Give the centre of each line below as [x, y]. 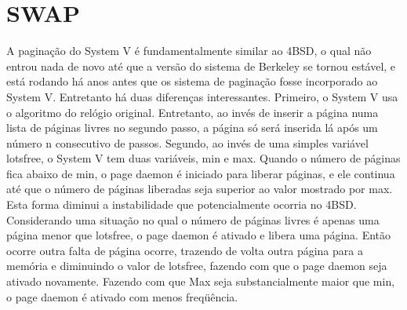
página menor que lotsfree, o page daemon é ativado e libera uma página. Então [198, 235]
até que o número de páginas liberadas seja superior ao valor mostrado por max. [200, 189]
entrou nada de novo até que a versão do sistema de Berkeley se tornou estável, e [201, 66]
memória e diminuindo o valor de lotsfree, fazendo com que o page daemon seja [197, 266]
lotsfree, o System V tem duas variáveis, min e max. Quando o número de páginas [203, 158]
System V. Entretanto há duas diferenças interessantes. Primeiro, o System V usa [202, 96]
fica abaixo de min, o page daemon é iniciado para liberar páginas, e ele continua [201, 173]
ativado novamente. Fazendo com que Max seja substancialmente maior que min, [201, 281]
